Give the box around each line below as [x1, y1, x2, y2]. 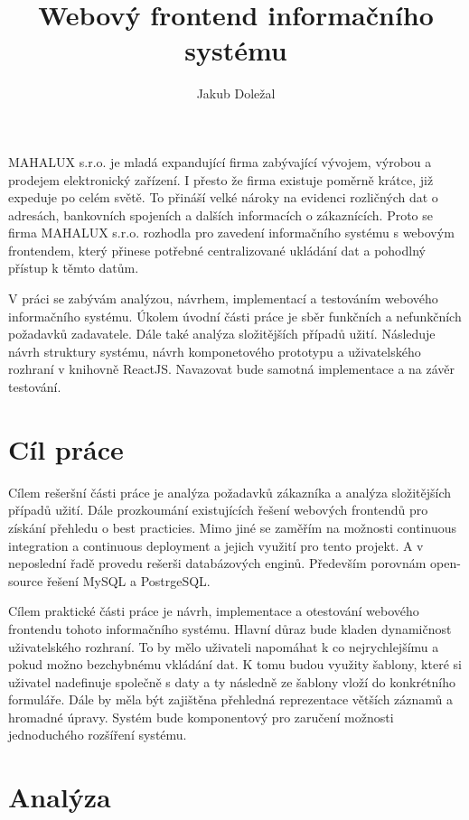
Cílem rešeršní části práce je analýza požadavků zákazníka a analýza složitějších [8, 482, 452, 501]
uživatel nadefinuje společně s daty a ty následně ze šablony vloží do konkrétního [8, 672, 456, 691]
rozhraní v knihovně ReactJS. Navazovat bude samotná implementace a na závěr [8, 359, 455, 378]
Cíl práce [8, 430, 124, 467]
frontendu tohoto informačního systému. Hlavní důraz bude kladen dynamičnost [8, 619, 452, 638]
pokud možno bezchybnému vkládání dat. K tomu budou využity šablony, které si [8, 655, 462, 674]
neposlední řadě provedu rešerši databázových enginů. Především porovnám [8, 554, 427, 573]
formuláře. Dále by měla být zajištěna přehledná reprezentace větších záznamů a [8, 690, 454, 709]
